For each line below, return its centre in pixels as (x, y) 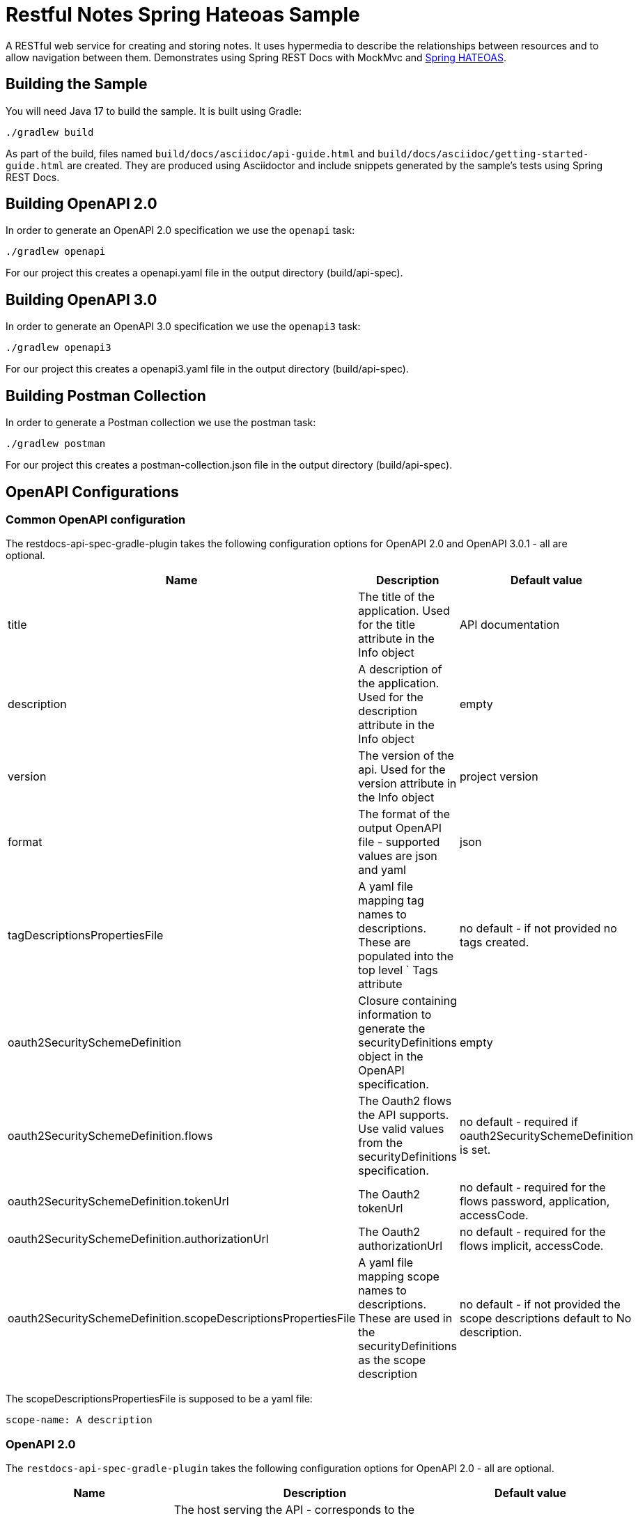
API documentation (510, 625)
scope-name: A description (79, 1420)
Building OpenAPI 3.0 (81, 299)
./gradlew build (50, 132)
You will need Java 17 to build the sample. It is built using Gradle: (154, 111)
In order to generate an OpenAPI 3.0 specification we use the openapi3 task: (183, 327)
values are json (398, 856)
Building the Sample (77, 84)
